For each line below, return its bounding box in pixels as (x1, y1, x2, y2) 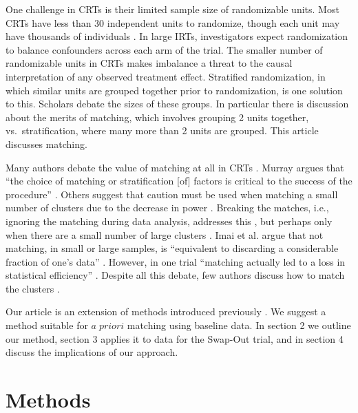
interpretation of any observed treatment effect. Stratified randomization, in (6, 69, 326, 83)
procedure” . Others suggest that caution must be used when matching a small (6, 187, 338, 201)
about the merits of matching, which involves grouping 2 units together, (6, 109, 309, 124)
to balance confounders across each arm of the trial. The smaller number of (6, 42, 323, 56)
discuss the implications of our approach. (6, 345, 178, 359)
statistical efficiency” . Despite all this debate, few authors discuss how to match (6, 268, 345, 282)
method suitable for (6, 318, 88, 332)
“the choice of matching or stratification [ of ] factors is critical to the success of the (6, 173, 352, 188)
